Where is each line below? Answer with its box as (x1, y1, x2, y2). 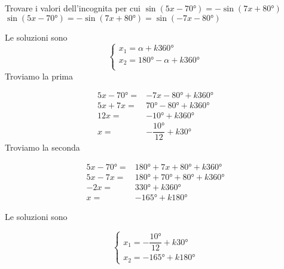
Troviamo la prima (5, 69, 74, 82)
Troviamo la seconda (5, 141, 80, 154)
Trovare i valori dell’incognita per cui (5, 2, 141, 14)
